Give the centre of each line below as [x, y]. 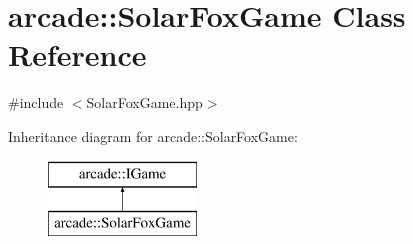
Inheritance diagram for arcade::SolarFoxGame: [153, 135]
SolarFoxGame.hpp [144, 102]
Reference [77, 54]
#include [36, 102]
